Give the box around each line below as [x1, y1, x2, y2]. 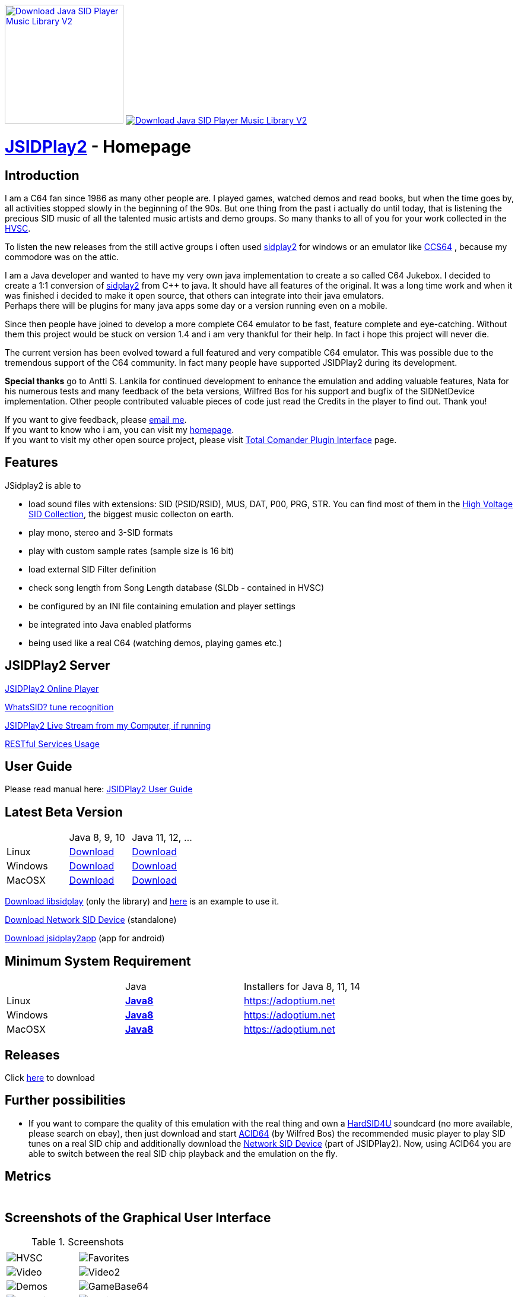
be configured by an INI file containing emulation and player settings [28, 600, 295, 611]
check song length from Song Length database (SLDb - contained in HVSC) [28, 582, 325, 593]
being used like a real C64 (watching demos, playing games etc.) [28, 637, 282, 648]
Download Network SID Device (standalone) [5, 915, 177, 925]
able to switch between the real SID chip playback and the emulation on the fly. [28, 1148, 338, 1159]
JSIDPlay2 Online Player [5, 683, 99, 694]
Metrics [5, 1169, 52, 1184]
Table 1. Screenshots [31, 1235, 124, 1248]
